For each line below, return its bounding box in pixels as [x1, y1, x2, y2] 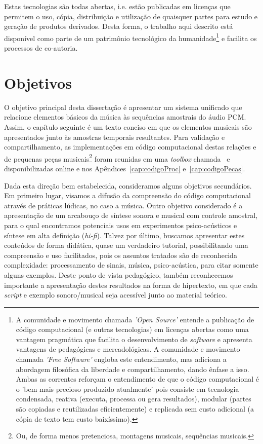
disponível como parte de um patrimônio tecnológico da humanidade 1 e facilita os [4, 31, 257, 43]
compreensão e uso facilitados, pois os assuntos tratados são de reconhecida [4, 249, 237, 260]
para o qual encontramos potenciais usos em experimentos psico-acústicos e [4, 219, 237, 230]
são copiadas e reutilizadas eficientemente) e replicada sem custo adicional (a [16, 403, 254, 414]
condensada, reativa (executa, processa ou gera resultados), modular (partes [16, 393, 251, 404]
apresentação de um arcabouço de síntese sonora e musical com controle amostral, [4, 210, 258, 220]
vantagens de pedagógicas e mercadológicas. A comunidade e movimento [16, 344, 240, 354]
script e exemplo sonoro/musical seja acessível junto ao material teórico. [4, 289, 228, 300]
